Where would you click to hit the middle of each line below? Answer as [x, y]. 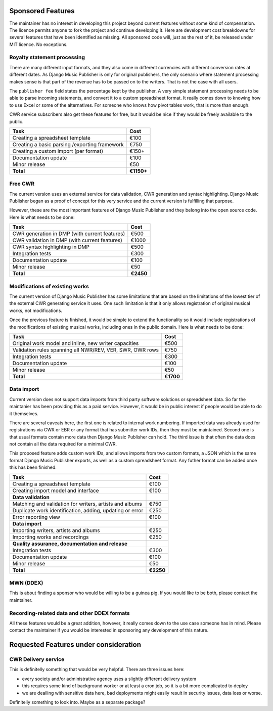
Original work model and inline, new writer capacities [76, 343]
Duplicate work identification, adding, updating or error [78, 510]
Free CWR [22, 184]
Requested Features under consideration [75, 645]
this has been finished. [33, 467]
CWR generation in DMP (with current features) [69, 234]
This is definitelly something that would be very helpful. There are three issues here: [97, 670]
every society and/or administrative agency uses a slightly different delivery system [109, 679]
